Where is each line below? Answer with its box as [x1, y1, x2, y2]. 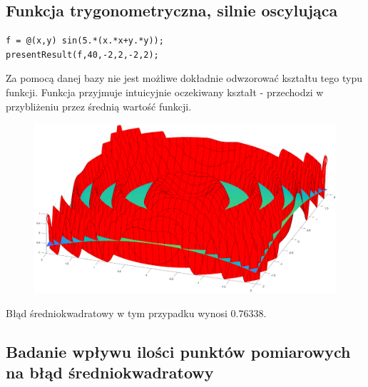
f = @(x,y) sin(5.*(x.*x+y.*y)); [6, 36, 164, 46]
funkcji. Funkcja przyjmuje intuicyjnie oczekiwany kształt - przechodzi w [6, 84, 324, 99]
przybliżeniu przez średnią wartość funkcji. [6, 98, 192, 113]
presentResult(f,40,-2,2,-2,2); [6, 49, 159, 60]
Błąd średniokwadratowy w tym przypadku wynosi [6, 305, 228, 320]
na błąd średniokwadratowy [6, 361, 214, 383]
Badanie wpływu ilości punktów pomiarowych [6, 340, 351, 362]
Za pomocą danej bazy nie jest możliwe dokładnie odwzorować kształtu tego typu [6, 71, 362, 86]
